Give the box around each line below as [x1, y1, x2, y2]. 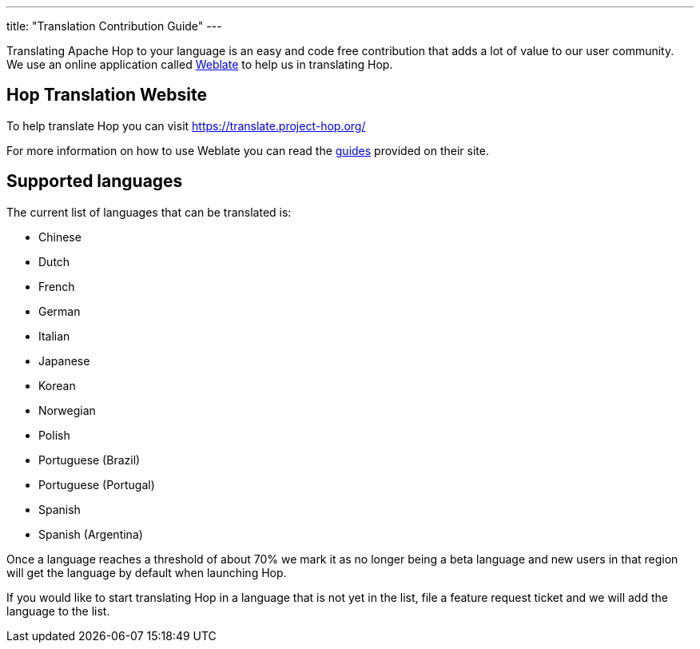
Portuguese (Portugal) [38, 477, 155, 492]
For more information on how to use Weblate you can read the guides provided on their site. [6, 143, 489, 157]
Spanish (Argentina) [38, 527, 143, 541]
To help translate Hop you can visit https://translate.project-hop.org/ [6, 118, 366, 133]
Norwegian [38, 403, 96, 417]
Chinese [38, 229, 82, 244]
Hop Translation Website [6, 85, 208, 106]
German [38, 304, 81, 318]
